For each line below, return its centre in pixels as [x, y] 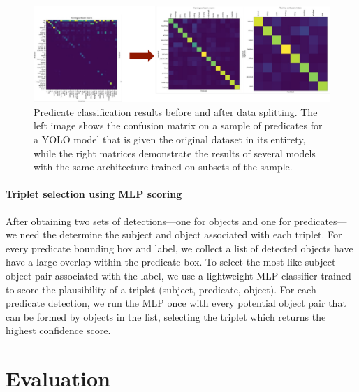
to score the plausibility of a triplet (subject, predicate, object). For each [161, 289]
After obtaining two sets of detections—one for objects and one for [148, 220]
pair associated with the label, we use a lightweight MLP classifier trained [193, 276]
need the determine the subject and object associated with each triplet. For [181, 234]
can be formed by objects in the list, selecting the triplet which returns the [166, 316]
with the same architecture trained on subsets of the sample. [163, 167]
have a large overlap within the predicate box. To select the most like [154, 262]
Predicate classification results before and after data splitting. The [176, 111]
